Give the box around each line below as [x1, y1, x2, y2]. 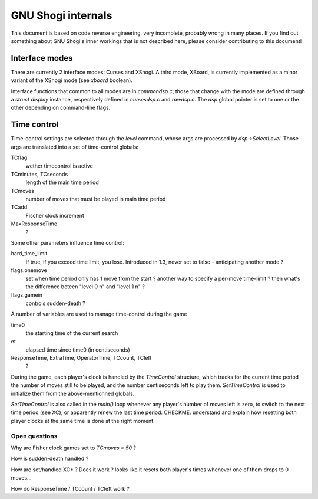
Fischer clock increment [25, 212, 85, 219]
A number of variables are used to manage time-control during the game [11, 310, 187, 318]
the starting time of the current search [25, 329, 118, 336]
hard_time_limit [11, 250, 48, 257]
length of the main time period [25, 179, 100, 186]
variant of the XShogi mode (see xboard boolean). [11, 77, 132, 84]
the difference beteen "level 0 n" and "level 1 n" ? [25, 283, 145, 290]
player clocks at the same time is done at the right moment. [11, 417, 155, 424]
